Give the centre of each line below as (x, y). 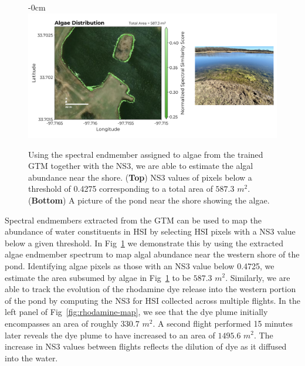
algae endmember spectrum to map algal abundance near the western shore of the (152, 254)
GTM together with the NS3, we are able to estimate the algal (141, 166)
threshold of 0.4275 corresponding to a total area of (121, 189)
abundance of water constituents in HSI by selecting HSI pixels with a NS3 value (150, 231)
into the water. (31, 357)
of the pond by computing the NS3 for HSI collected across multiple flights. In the (152, 300)
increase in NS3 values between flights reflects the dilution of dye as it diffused (146, 346)
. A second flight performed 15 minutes (223, 323)
